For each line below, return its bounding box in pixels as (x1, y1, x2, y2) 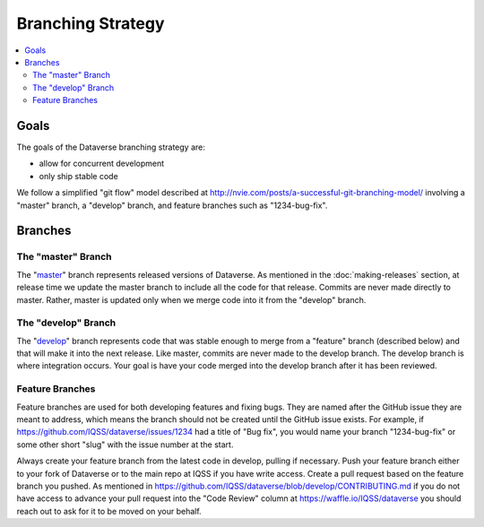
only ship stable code (39, 170, 118, 181)
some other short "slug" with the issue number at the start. (16, 439, 234, 450)
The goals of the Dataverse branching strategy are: (16, 142, 205, 152)
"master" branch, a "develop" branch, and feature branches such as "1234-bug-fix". (16, 200, 328, 211)
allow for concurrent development (39, 158, 165, 169)
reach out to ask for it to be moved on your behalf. (16, 505, 202, 516)
